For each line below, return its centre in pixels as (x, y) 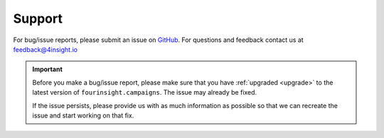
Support (38, 18)
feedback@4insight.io (46, 49)
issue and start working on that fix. (83, 115)
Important (48, 69)
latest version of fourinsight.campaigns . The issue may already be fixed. (145, 92)
